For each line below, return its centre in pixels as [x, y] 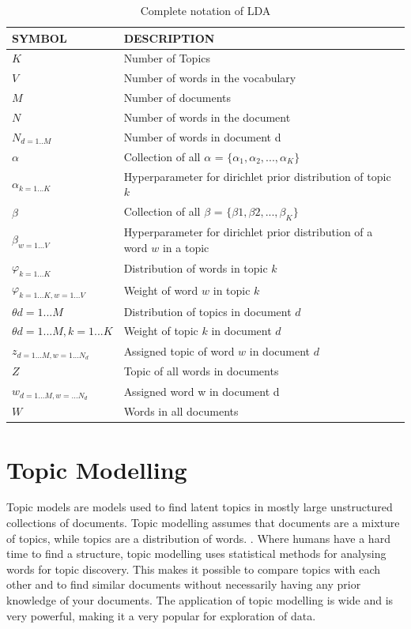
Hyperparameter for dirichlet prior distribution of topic [257, 176]
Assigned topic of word [179, 350]
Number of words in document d [202, 136]
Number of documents [177, 98]
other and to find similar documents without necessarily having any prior [184, 584]
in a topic [186, 247]
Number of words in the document [207, 117]
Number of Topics [167, 58]
